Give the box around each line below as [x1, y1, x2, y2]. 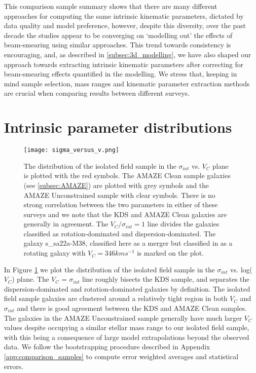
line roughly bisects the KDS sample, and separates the [82, 274, 250, 284]
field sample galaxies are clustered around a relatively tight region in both [4, 293, 228, 303]
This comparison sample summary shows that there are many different [4, 1, 218, 11]
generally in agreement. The [24, 219, 109, 229]
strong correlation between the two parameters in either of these [24, 199, 218, 210]
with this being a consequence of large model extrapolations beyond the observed [4, 332, 250, 342]
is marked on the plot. [137, 248, 204, 258]
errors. [4, 361, 24, 371]
